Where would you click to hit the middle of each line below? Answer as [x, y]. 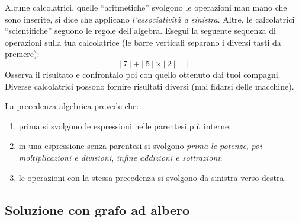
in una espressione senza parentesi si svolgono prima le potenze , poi [140, 146]
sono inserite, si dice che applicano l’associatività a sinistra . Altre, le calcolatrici [150, 19]
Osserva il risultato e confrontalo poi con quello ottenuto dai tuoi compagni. [143, 74]
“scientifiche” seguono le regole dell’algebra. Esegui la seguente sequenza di [140, 31]
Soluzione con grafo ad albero [97, 209]
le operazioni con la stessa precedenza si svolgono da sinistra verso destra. [152, 177]
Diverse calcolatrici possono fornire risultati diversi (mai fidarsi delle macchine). [149, 86]
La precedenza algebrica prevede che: [72, 106]
